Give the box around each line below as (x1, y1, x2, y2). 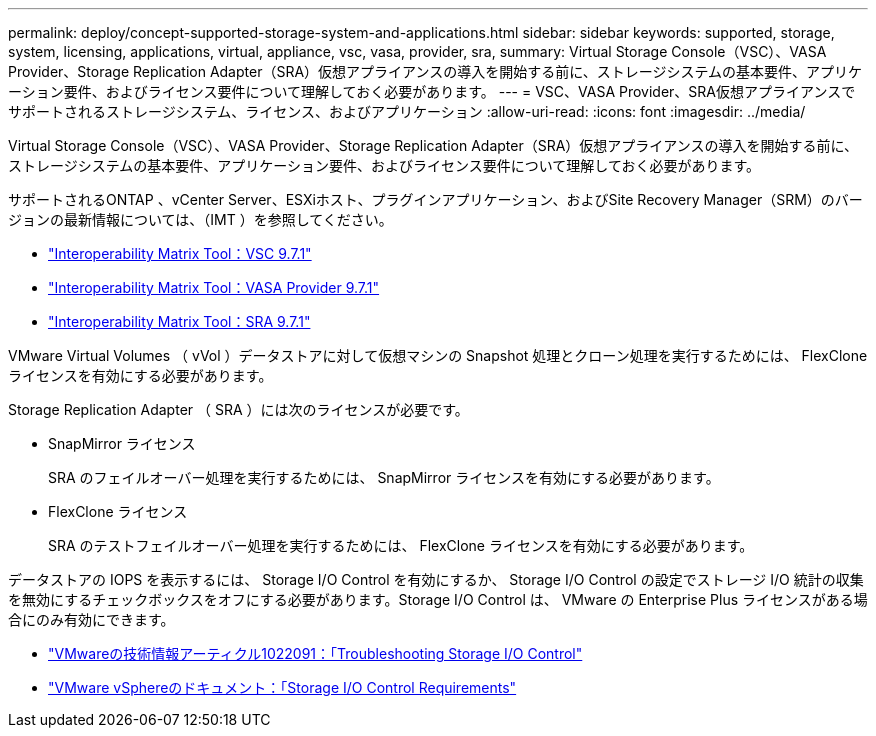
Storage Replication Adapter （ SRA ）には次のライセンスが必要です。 (8, 401, 469, 418)
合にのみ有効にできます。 (8, 611, 175, 628)
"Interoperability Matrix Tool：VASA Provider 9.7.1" (48, 279, 380, 296)
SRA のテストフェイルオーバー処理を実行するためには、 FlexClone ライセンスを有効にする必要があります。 (48, 537, 754, 554)
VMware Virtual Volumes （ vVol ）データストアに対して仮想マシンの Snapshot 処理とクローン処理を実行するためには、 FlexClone (8, 347, 868, 364)
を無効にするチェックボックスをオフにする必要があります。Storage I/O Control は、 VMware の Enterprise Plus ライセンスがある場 (8, 591, 868, 608)
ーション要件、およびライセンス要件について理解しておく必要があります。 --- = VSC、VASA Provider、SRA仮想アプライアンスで (8, 83, 856, 100)
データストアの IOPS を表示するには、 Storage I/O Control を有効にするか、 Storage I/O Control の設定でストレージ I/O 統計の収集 (8, 571, 864, 588)
